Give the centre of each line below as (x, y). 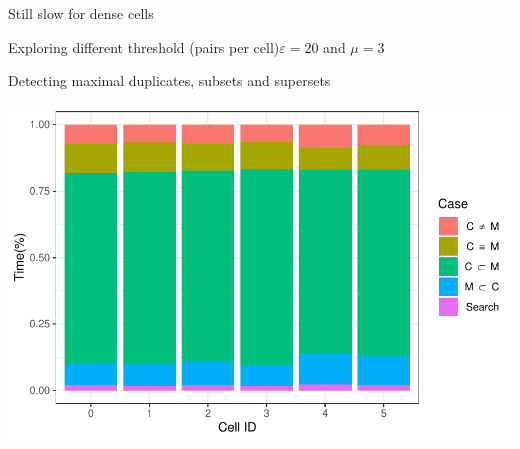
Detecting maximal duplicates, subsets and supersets (169, 80)
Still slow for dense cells (81, 13)
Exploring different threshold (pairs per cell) (144, 46)
